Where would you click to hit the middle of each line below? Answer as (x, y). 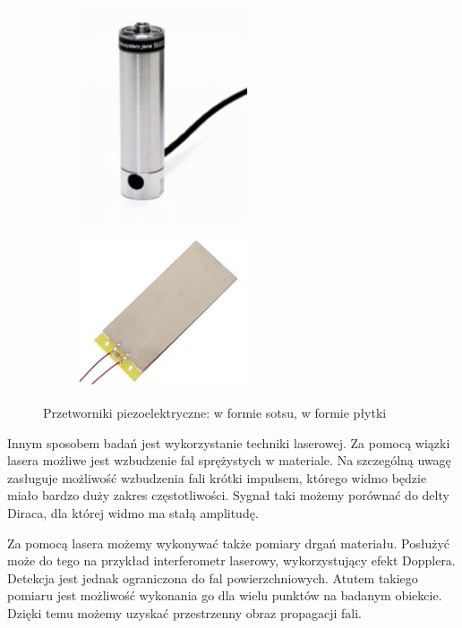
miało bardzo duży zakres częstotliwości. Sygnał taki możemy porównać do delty (228, 495)
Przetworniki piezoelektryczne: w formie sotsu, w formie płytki (215, 413)
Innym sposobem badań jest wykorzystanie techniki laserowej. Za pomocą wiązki (229, 442)
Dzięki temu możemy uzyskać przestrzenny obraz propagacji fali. (184, 613)
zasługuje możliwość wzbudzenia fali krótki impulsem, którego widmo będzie (217, 477)
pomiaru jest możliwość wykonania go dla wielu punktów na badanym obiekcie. (225, 595)
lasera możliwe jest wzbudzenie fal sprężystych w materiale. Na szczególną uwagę (229, 460)
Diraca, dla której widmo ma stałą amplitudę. (133, 513)
